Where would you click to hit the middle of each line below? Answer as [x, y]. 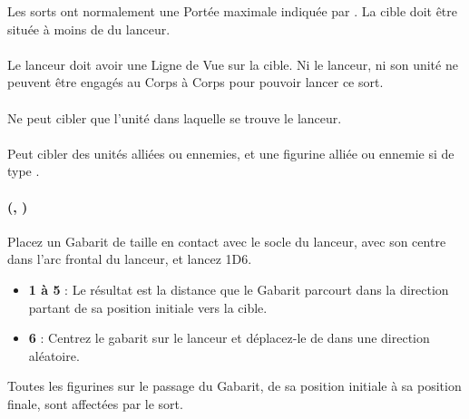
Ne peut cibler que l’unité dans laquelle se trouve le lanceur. [175, 117]
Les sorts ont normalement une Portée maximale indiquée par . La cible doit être [233, 11]
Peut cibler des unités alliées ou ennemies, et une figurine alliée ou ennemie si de [231, 153]
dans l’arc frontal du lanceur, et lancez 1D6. [130, 259]
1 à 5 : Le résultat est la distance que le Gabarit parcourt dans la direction [239, 289]
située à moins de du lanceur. [89, 29]
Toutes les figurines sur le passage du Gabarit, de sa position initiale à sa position [234, 386]
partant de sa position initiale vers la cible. [148, 307]
